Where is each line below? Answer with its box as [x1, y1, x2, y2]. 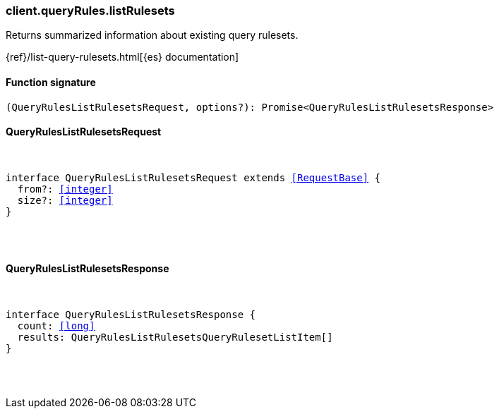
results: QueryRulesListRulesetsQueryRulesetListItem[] [17, 331, 333, 343]
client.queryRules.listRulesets [6, 4, 175, 18]
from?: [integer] [17, 183, 113, 195]
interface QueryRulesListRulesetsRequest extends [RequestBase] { [6, 171, 381, 183]
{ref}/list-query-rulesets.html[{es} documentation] [6, 51, 239, 63]
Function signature [6, 75, 96, 88]
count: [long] [17, 320, 95, 332]
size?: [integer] [17, 194, 113, 206]
